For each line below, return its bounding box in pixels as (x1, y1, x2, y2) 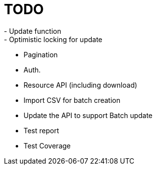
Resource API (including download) (24, 80, 137, 89)
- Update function (4, 26, 61, 35)
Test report (24, 126, 59, 135)
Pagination (24, 50, 58, 59)
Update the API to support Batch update (24, 111, 153, 120)
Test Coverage (24, 141, 71, 150)
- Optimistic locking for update (4, 35, 103, 44)
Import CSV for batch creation (24, 96, 121, 104)
